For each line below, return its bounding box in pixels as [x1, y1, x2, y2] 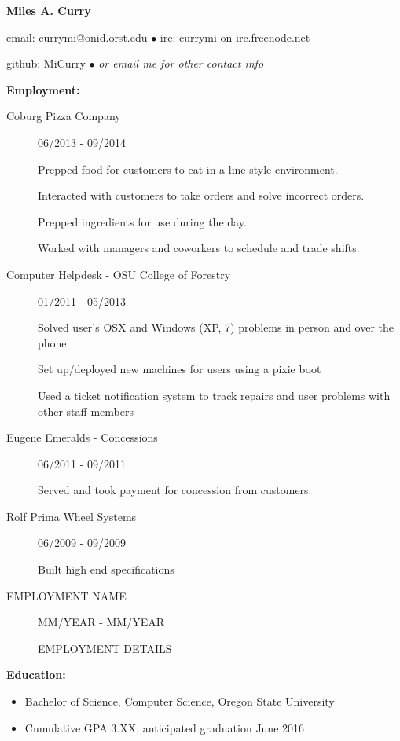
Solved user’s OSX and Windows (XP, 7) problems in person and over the [38, 319, 394, 336]
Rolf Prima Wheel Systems [6, 508, 137, 524]
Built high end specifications [38, 561, 174, 578]
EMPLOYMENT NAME [6, 587, 127, 603]
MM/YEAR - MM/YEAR [38, 614, 165, 630]
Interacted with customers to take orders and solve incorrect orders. [38, 187, 365, 204]
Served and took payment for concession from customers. [38, 482, 312, 498]
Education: [6, 666, 66, 683]
